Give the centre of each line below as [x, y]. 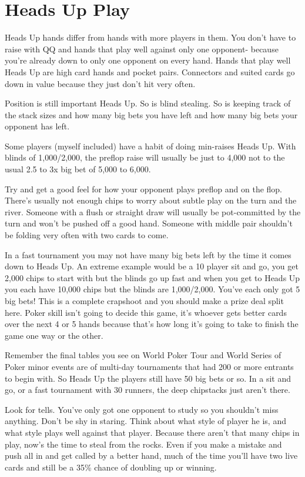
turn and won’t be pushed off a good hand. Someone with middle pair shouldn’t [149, 223]
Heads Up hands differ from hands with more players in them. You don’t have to [150, 37]
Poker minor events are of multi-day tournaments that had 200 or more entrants [149, 366]
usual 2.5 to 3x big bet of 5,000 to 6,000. [78, 169]
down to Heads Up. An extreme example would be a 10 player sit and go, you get [152, 266]
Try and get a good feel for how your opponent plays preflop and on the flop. [144, 189]
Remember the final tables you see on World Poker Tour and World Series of [143, 355]
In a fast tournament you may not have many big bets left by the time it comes [148, 254]
